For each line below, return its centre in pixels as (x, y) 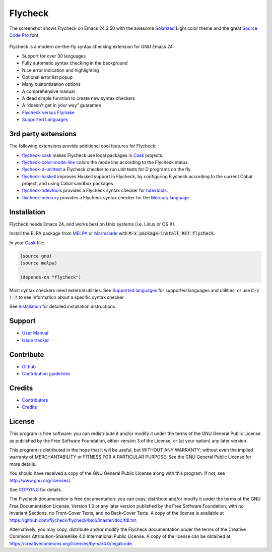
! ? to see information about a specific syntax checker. (67, 297)
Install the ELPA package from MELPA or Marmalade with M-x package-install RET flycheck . (112, 233)
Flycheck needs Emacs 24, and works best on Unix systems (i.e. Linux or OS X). (92, 224)
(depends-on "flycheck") (51, 277)
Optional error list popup (47, 77)
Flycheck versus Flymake (48, 112)
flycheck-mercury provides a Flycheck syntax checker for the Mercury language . (106, 197)
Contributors (35, 400)
